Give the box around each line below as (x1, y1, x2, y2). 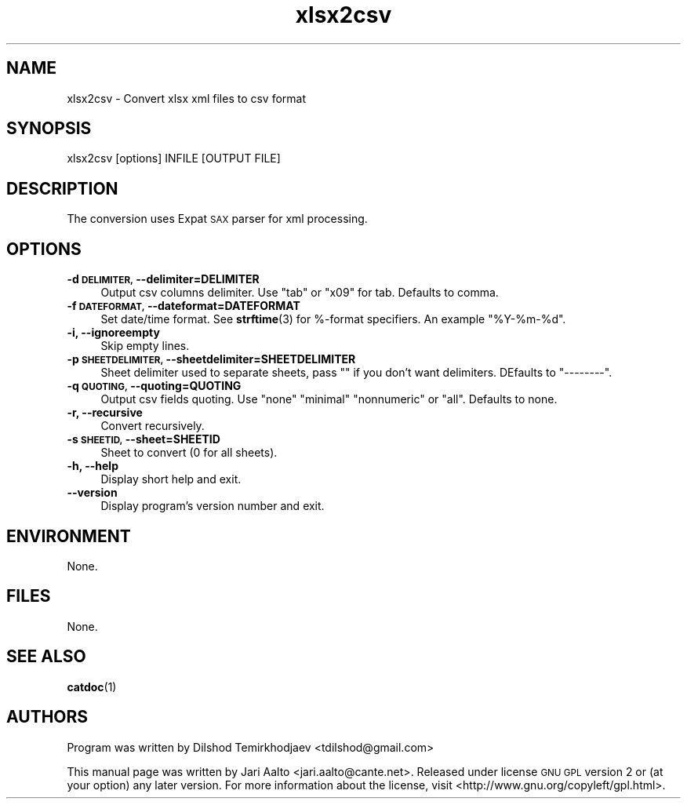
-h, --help (67, 459, 118, 473)
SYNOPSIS (6, 118, 92, 139)
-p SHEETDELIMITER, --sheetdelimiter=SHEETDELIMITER (67, 352, 356, 366)
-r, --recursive (67, 406, 143, 420)
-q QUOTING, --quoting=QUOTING (67, 379, 242, 393)
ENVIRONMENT (6, 526, 131, 546)
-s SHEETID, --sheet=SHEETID (67, 432, 220, 446)
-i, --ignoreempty (67, 326, 160, 340)
